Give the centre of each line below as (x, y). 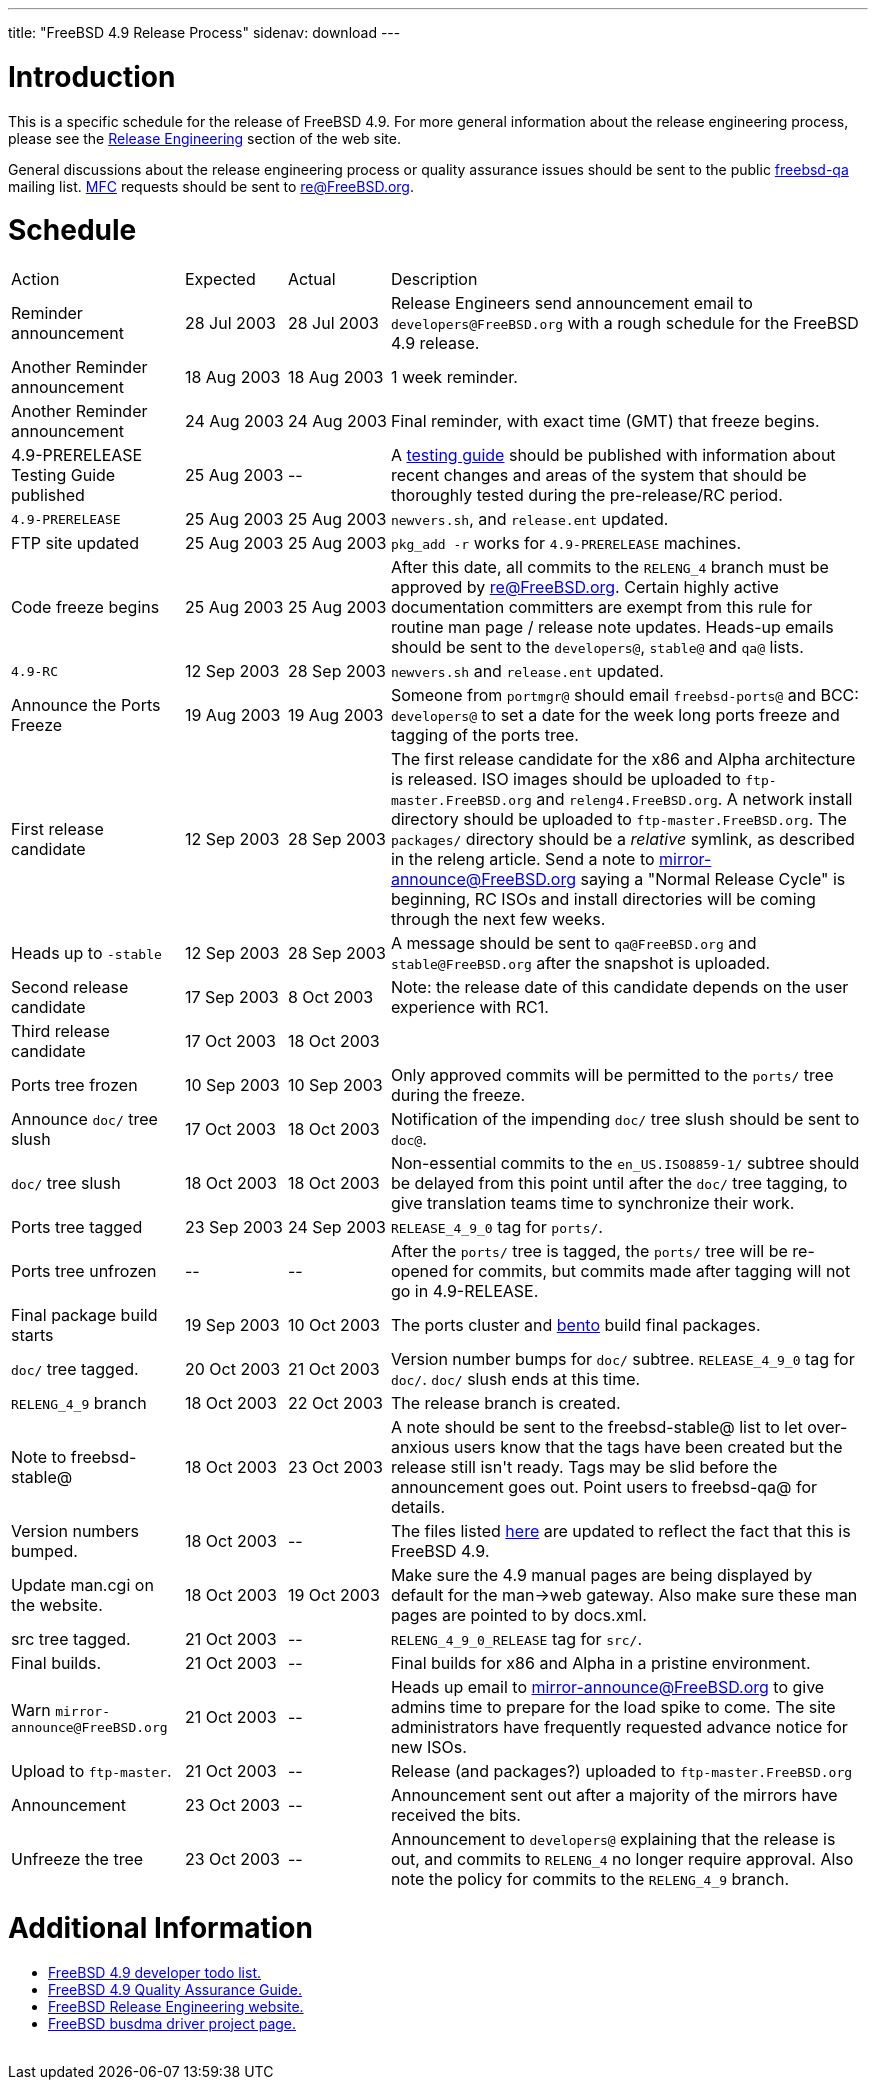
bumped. (44, 1551)
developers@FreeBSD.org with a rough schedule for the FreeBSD (624, 323)
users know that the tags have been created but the (648, 1447)
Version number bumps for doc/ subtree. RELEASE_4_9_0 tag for (622, 1359)
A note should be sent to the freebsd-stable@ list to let (596, 1427)
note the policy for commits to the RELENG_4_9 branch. (590, 1879)
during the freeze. (458, 1095)
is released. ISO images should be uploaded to (565, 779)
